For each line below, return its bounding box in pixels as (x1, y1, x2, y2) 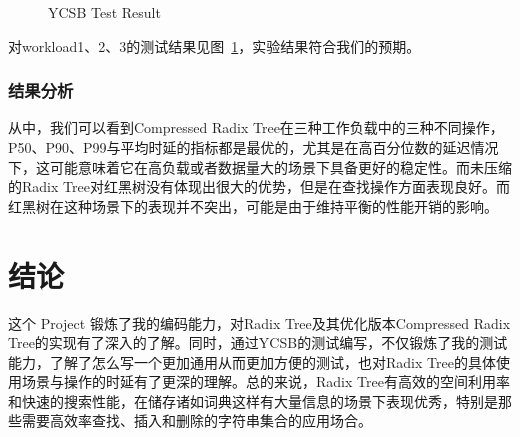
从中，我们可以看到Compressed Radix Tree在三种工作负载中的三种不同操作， (8, 117, 504, 138)
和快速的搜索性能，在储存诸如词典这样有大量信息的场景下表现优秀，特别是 (8, 390, 498, 411)
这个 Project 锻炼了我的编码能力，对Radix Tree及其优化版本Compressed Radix (8, 312, 511, 333)
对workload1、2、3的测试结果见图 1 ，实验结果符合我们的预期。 (8, 35, 421, 56)
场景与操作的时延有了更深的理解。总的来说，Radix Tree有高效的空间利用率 (21, 371, 510, 392)
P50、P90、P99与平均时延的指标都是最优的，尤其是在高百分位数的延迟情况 (8, 137, 499, 157)
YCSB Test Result (48, 2, 161, 22)
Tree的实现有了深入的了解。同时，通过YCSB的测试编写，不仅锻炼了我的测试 (8, 332, 508, 353)
